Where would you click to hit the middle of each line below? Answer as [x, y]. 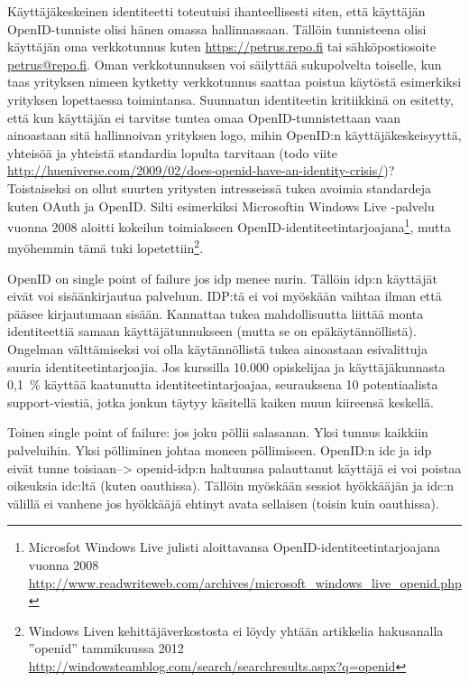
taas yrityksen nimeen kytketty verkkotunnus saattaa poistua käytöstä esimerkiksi [234, 82]
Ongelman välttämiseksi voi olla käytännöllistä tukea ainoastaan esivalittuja [217, 349]
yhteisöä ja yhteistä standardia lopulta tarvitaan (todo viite [172, 152]
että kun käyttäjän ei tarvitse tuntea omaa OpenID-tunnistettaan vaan [204, 117]
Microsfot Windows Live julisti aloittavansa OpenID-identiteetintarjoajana [234, 547]
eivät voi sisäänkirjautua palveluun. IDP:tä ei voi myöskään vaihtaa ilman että [225, 296]
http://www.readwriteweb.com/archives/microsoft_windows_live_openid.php [245, 582]
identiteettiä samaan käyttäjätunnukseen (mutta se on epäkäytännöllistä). [212, 331]
